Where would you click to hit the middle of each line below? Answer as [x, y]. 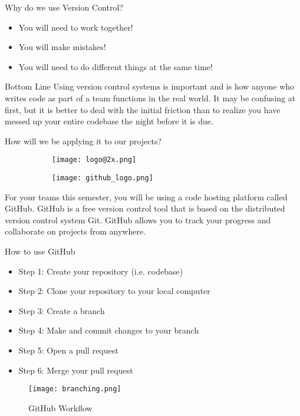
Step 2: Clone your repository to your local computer [114, 291]
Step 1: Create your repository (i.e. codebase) [101, 271]
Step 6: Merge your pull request [76, 370]
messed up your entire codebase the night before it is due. [109, 121]
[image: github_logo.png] [103, 178]
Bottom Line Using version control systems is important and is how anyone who [150, 86]
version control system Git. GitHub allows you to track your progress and [138, 219]
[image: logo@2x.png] [94, 160]
